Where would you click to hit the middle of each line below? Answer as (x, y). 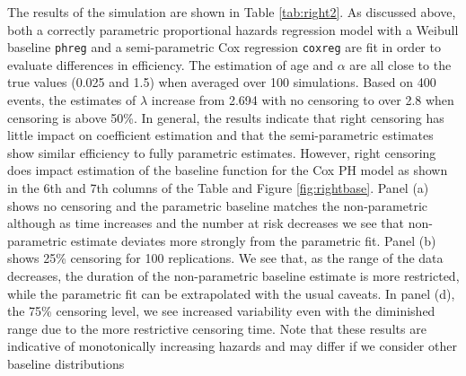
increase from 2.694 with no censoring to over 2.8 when (303, 100)
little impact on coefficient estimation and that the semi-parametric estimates (220, 135)
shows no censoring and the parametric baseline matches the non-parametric (217, 205)
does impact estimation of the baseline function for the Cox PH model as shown (228, 170)
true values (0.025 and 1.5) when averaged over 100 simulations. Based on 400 (222, 82)
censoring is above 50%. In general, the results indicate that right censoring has (226, 117)
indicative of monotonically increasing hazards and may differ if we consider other (232, 346)
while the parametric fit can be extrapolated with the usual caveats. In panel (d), (231, 293)
